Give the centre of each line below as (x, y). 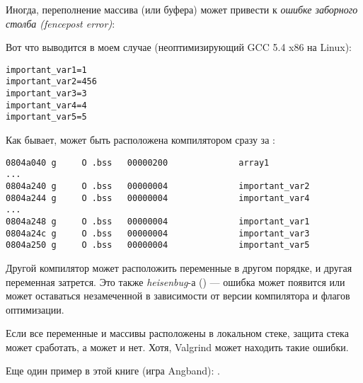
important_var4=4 (46, 105)
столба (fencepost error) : (60, 23)
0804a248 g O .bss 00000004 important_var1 (158, 221)
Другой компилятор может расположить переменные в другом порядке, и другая (179, 267)
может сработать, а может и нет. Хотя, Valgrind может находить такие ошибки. (177, 347)
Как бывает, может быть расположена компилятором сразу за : (140, 140)
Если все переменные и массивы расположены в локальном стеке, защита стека (177, 333)
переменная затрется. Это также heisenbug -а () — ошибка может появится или (175, 281)
